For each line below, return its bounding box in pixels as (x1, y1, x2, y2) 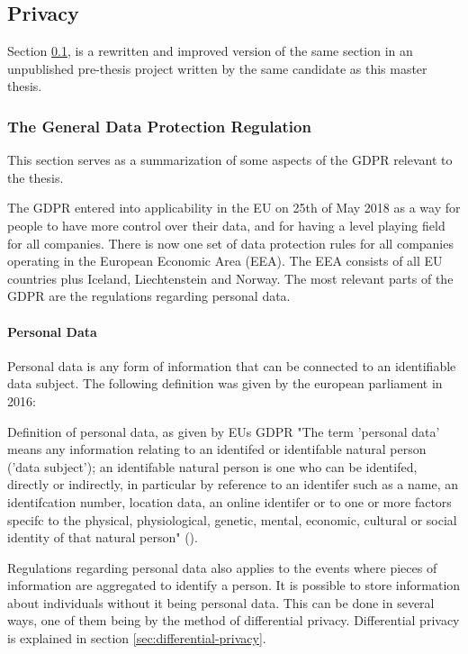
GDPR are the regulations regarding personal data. (7, 286, 291, 305)
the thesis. (7, 168, 64, 186)
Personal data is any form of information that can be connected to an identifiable (7, 356, 456, 375)
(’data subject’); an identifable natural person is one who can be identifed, (7, 457, 418, 476)
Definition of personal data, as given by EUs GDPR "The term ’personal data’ (7, 422, 440, 441)
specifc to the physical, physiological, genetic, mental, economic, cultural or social (7, 510, 457, 529)
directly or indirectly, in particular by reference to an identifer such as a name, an (7, 475, 458, 494)
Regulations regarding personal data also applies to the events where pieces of (7, 558, 437, 577)
